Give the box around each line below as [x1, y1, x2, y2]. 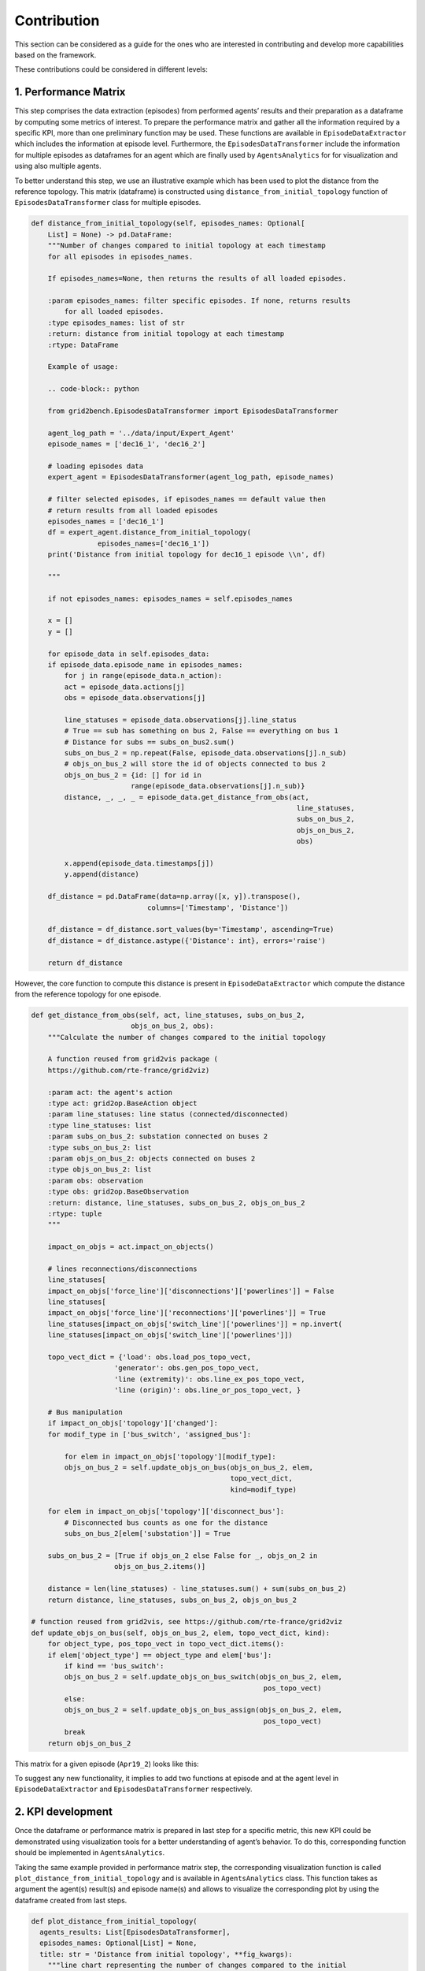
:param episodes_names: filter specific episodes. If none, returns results [47, 296, 351, 305]
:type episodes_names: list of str [47, 318, 185, 327]
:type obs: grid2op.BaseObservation [47, 1187, 189, 1196]
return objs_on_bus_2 [47, 1738, 131, 1748]
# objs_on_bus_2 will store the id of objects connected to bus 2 [64, 759, 327, 769]
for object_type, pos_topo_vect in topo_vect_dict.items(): [47, 1640, 285, 1649]
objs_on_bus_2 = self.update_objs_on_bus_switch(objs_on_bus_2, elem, [64, 1672, 342, 1682]
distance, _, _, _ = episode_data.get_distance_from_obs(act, [64, 792, 310, 802]
